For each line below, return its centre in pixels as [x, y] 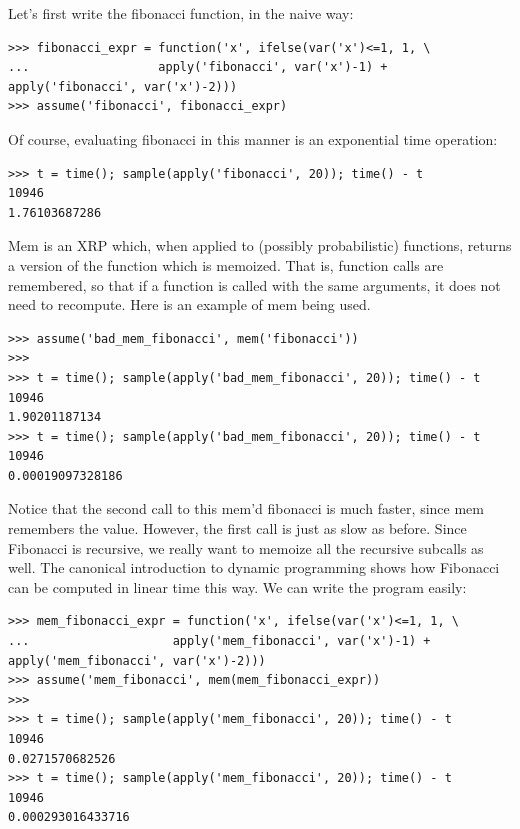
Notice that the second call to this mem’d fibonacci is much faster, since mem [246, 508]
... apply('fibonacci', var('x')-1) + [198, 67]
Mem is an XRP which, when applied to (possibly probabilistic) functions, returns [260, 245]
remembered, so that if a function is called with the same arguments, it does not [254, 284]
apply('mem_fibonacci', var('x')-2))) [137, 660]
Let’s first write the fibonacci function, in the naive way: [181, 13]
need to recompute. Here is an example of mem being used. [189, 304]
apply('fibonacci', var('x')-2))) [123, 86]
